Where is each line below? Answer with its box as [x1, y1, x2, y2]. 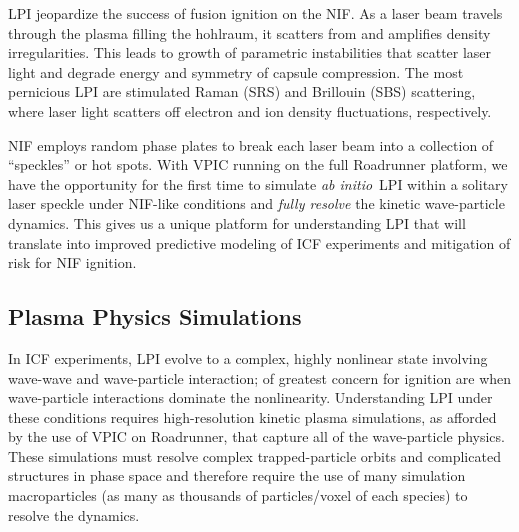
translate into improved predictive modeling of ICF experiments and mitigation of [8, 232, 511, 253]
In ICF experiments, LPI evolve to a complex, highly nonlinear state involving [8, 347, 488, 368]
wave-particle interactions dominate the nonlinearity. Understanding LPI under [8, 387, 493, 408]
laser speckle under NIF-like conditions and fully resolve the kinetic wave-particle [8, 193, 505, 214]
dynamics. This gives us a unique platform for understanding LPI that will [8, 212, 466, 233]
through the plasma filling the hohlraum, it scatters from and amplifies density [8, 22, 491, 43]
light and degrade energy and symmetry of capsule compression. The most [8, 61, 464, 82]
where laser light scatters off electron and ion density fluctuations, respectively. [8, 100, 492, 121]
